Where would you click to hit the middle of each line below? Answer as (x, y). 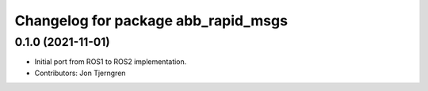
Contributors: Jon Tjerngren (80, 73)
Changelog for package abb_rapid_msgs (151, 21)
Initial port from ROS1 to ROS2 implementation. (111, 62)
